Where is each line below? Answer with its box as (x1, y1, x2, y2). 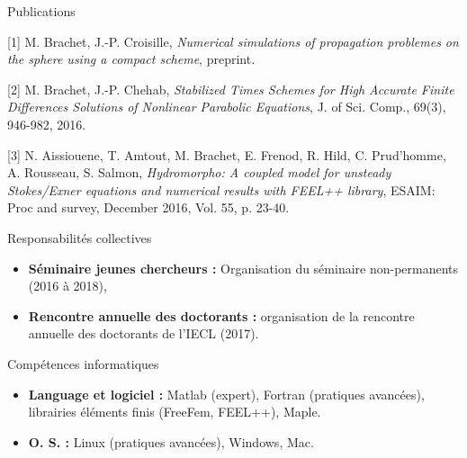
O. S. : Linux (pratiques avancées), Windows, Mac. (28, 432, 314, 451)
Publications (7, 2, 76, 20)
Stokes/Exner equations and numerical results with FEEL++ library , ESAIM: (7, 180, 436, 199)
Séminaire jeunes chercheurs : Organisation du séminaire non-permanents (28, 258, 459, 277)
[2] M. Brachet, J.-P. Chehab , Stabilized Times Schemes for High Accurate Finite (7, 79, 454, 98)
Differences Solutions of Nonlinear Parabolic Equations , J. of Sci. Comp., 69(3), (7, 97, 446, 116)
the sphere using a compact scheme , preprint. (7, 49, 256, 68)
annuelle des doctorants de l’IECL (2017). (28, 324, 259, 343)
